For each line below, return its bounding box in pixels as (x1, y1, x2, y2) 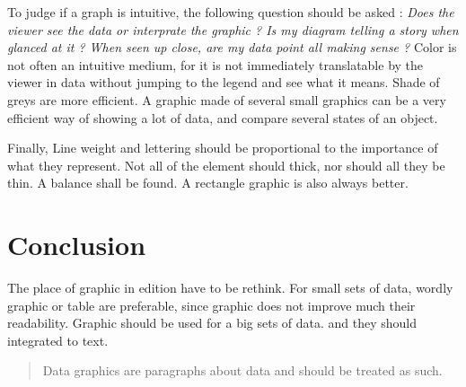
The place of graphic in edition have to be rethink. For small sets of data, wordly (7, 278, 453, 297)
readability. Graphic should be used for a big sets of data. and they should (7, 313, 418, 332)
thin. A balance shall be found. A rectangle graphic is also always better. (7, 173, 409, 192)
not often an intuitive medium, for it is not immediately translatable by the (7, 55, 424, 74)
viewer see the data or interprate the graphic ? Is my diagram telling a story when (7, 20, 459, 39)
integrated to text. (7, 330, 109, 349)
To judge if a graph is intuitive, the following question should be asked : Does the (7, 3, 454, 21)
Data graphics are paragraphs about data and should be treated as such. (42, 361, 443, 380)
